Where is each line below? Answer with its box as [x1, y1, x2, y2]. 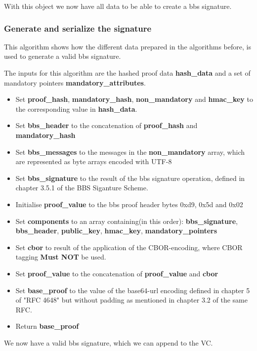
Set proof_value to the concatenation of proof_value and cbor [15, 268, 218, 278]
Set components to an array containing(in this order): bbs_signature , [15, 216, 238, 226]
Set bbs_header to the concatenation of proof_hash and [15, 120, 198, 131]
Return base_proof [15, 321, 79, 331]
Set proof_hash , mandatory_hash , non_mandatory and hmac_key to [15, 94, 253, 104]
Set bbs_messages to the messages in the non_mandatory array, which [15, 146, 245, 157]
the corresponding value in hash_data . [15, 103, 137, 114]
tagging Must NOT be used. [15, 252, 106, 262]
